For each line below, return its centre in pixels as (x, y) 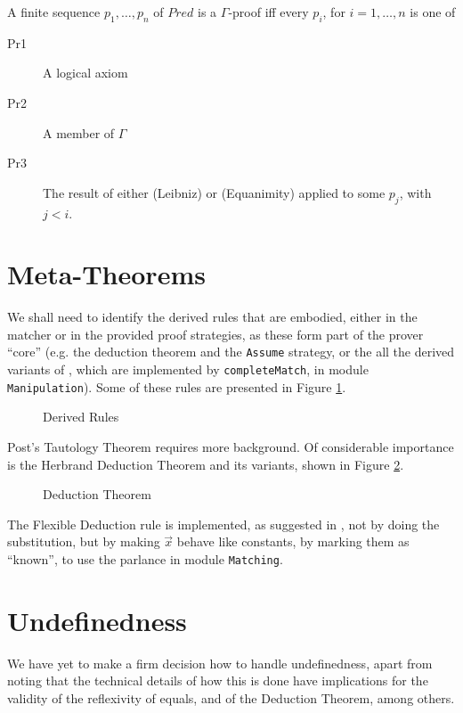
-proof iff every (268, 12)
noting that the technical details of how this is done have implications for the (218, 680)
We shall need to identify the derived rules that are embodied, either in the (212, 317)
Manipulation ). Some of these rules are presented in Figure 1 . (177, 386)
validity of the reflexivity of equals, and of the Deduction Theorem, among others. (231, 697)
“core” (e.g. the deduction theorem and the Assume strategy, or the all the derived (231, 352)
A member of (79, 132)
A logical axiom (85, 73)
